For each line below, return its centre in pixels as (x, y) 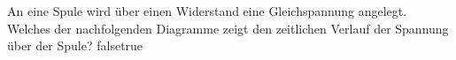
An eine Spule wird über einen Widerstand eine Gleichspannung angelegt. (207, 11)
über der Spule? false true (75, 45)
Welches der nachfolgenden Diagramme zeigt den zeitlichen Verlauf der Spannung (228, 28)
